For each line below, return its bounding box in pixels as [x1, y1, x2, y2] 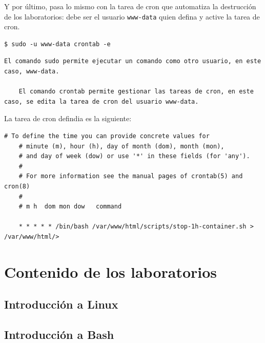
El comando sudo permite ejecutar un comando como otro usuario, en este [4, 58, 261, 65]
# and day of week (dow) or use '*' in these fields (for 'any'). [18, 153, 250, 160]
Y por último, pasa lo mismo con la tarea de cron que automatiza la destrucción [4, 1, 256, 11]
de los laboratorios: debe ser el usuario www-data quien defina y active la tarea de [4, 11, 260, 22]
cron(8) [4, 182, 30, 190]
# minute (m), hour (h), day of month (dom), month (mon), [18, 142, 225, 150]
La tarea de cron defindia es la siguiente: [4, 113, 132, 124]
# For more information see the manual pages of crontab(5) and [18, 173, 243, 180]
